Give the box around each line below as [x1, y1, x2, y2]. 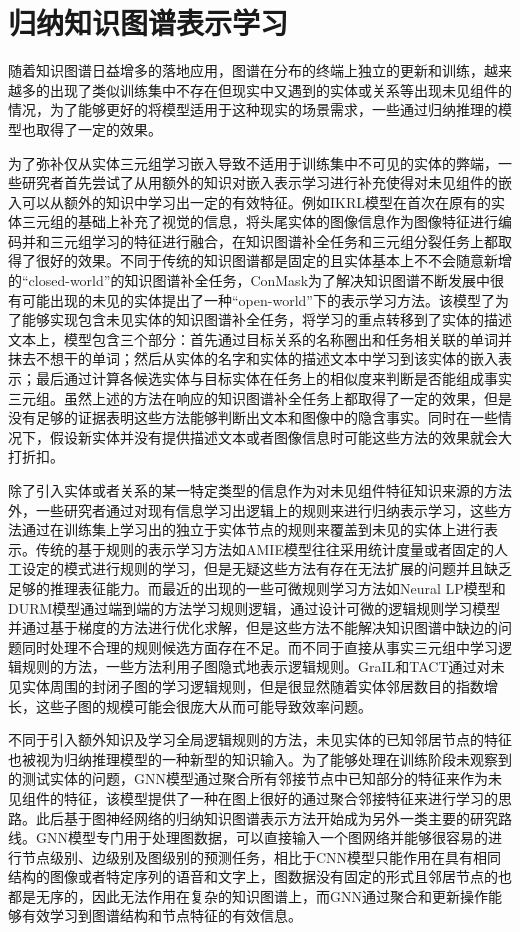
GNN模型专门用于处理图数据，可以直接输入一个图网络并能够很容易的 [35, 827, 488, 848]
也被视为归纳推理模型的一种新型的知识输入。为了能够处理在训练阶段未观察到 [8, 748, 512, 769]
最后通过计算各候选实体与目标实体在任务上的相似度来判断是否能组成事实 [35, 368, 512, 389]
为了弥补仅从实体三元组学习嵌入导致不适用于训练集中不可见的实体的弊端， [8, 152, 498, 173]
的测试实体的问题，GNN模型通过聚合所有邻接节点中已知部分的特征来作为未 [8, 768, 502, 789]
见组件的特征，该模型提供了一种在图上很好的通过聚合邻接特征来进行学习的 [8, 787, 498, 808]
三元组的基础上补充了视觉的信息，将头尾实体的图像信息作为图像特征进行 [21, 211, 498, 232]
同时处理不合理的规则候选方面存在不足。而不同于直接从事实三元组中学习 [21, 636, 498, 657]
